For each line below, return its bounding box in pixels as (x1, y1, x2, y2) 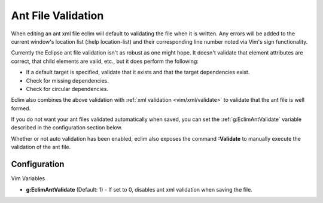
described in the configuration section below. (11, 124, 123, 131)
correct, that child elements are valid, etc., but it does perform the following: (11, 57, 199, 65)
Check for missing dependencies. (26, 77, 109, 84)
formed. (11, 105, 31, 112)
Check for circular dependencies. (26, 85, 109, 92)
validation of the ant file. (11, 144, 71, 151)
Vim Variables (11, 175, 45, 182)
